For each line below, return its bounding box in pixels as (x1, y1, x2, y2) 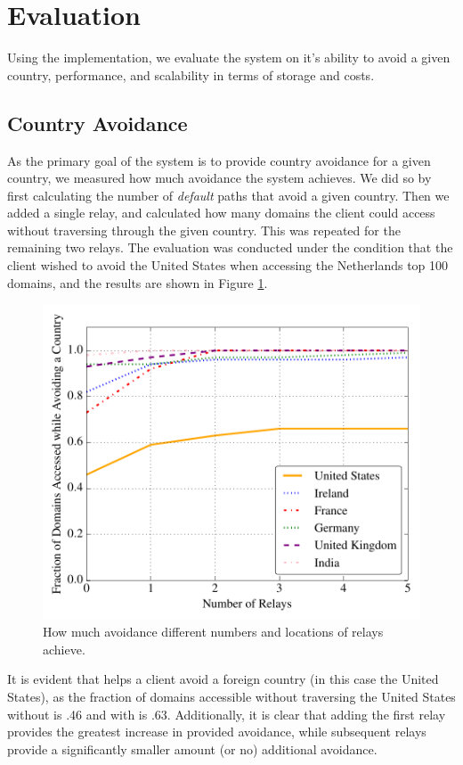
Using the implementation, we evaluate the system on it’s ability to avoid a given (7, 48, 451, 67)
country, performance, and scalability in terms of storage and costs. (7, 65, 375, 84)
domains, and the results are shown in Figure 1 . (7, 273, 268, 292)
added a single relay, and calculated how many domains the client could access (7, 203, 435, 222)
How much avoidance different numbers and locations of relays (43, 622, 384, 641)
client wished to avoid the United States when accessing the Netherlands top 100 (7, 256, 449, 275)
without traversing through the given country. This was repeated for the (7, 220, 401, 239)
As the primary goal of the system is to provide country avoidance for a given (7, 151, 431, 169)
